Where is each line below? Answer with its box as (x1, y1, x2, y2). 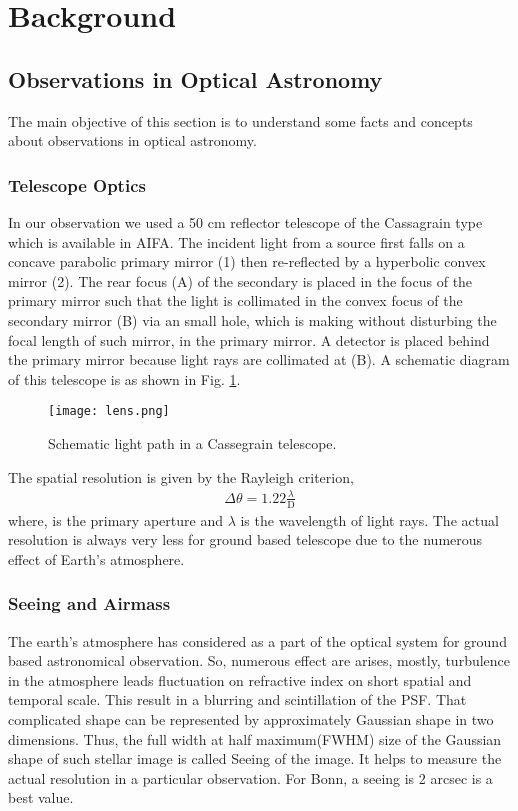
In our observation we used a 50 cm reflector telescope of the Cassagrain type (8, 211, 483, 232)
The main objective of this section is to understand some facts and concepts (8, 110, 473, 131)
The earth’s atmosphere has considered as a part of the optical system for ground (8, 630, 507, 651)
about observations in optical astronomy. (8, 130, 257, 151)
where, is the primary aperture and (8, 509, 223, 530)
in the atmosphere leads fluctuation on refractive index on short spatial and (8, 669, 472, 690)
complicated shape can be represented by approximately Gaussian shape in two (8, 708, 494, 729)
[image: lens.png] (48, 404, 170, 419)
